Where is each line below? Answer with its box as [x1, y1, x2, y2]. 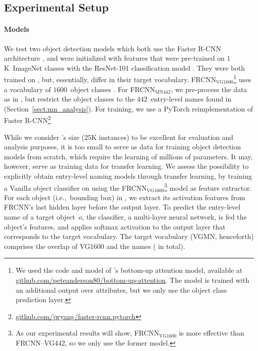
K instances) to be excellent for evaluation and [91, 131, 234, 142]
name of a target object [4, 212, 75, 222]
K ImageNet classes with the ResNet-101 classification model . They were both [4, 62, 245, 73]
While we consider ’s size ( [4, 131, 85, 142]
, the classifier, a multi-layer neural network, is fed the [82, 212, 247, 222]
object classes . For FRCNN [70, 84, 155, 94]
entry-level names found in [150, 94, 232, 104]
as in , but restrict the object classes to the [4, 94, 135, 104]
